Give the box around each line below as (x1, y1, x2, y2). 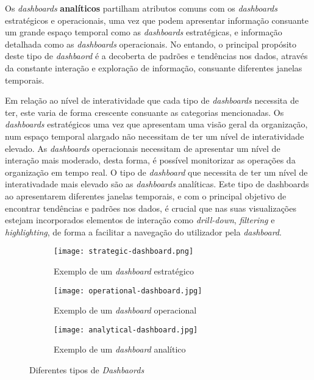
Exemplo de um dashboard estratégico (54, 264, 194, 277)
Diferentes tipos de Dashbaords (29, 364, 145, 376)
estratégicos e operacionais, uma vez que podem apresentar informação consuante (5, 13, 309, 26)
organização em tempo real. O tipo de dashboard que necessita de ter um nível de (5, 165, 308, 178)
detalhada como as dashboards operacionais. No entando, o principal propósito (5, 37, 296, 50)
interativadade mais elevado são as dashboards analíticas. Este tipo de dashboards (5, 177, 309, 190)
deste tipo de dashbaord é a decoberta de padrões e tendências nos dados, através (5, 49, 308, 62)
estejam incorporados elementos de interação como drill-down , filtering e (5, 213, 275, 226)
